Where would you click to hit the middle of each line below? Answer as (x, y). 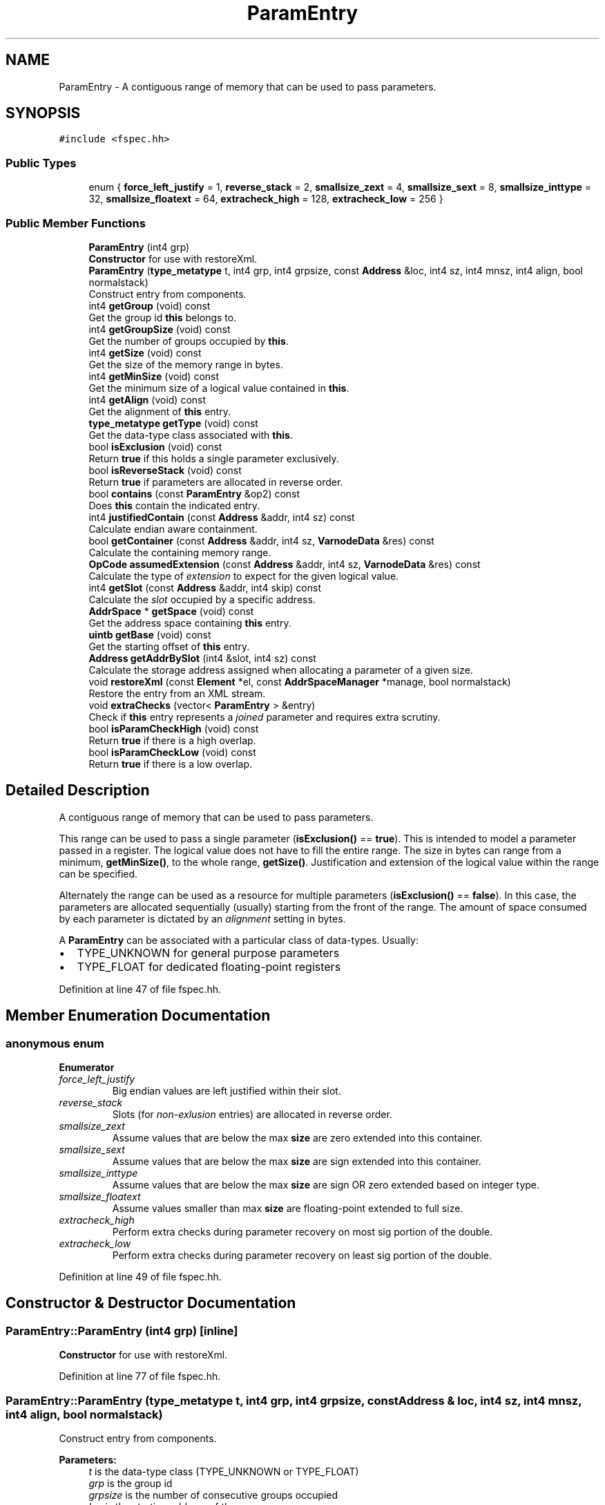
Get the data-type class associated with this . (191, 435)
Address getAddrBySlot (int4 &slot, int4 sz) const (202, 658)
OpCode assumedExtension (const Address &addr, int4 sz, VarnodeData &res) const (285, 564)
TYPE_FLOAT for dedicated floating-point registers (209, 966)
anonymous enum (55, 1043)
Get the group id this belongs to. (163, 317)
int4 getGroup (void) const (150, 305)
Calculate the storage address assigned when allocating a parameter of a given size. (281, 670)
